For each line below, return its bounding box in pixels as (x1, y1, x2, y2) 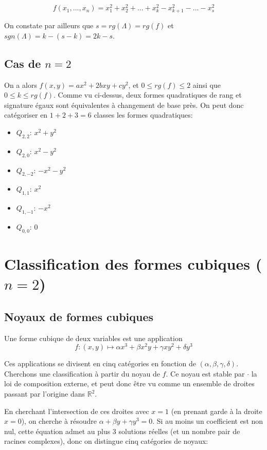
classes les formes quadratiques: (94, 109, 193, 120)
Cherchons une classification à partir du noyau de (4, 368, 160, 379)
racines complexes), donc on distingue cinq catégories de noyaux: (4, 436, 208, 446)
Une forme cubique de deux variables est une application (4, 332, 183, 343)
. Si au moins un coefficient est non (152, 416, 263, 426)
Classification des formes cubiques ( (4, 253, 262, 274)
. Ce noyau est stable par (166, 368, 245, 379)
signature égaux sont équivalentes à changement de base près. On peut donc (4, 99, 244, 110)
